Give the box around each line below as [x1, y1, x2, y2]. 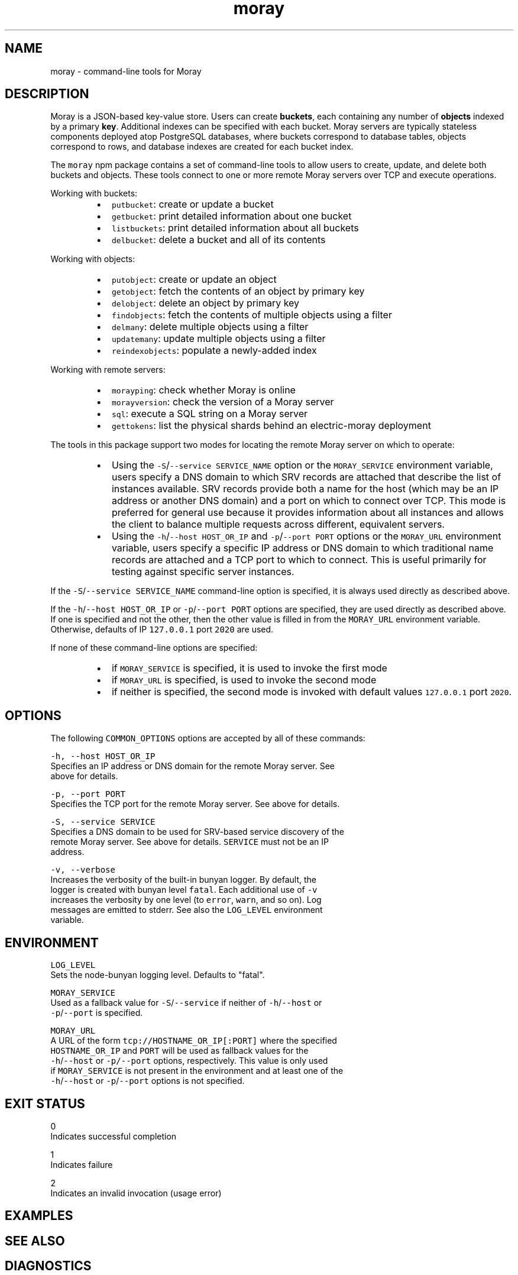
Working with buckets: [50, 188, 138, 199]
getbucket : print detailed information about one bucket [111, 210, 352, 222]
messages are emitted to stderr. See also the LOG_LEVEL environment [50, 905, 323, 915]
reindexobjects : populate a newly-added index [111, 344, 317, 357]
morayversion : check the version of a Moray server [111, 396, 334, 408]
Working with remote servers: [50, 364, 166, 375]
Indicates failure [50, 1159, 113, 1170]
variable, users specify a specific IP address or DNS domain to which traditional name [111, 542, 494, 554]
